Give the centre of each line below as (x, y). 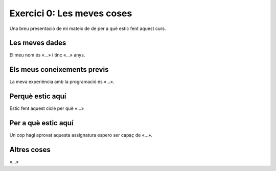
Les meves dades (38, 43)
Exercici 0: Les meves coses (71, 13)
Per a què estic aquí (41, 123)
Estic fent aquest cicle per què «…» (47, 108)
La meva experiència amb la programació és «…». (62, 82)
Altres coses (30, 149)
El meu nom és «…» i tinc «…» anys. (47, 55)
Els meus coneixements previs (59, 69)
